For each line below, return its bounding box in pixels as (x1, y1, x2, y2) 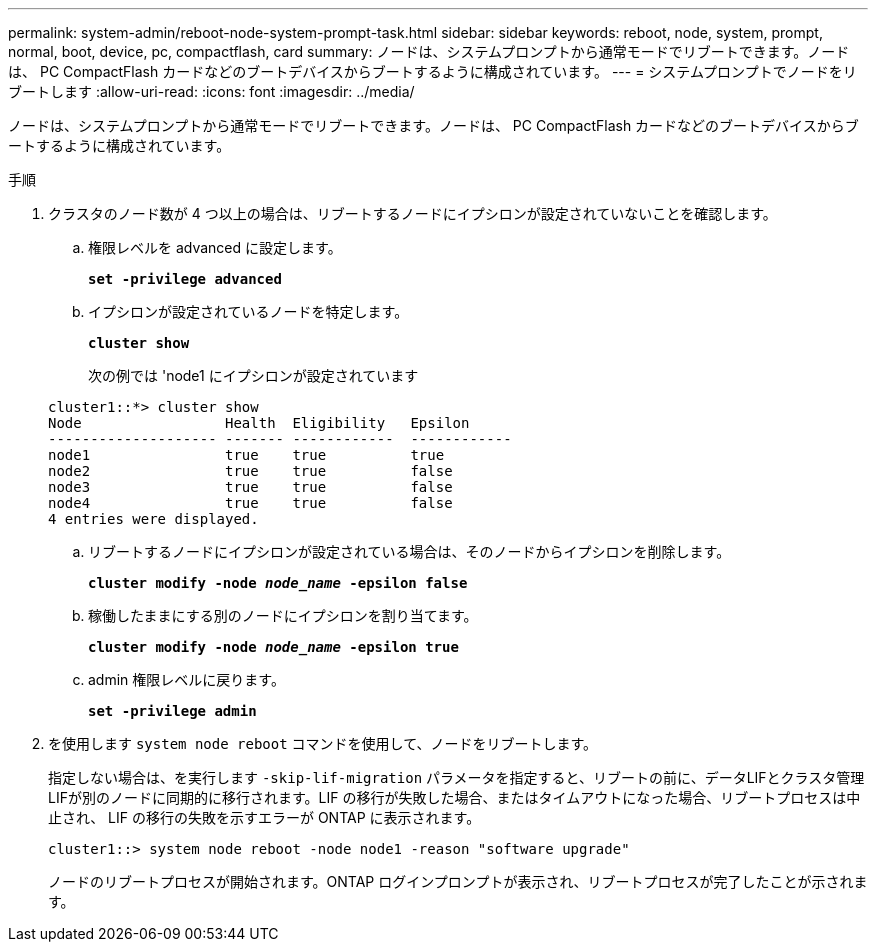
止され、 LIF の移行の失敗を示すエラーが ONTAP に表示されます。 (48, 809, 481, 826)
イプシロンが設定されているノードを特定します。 (88, 303, 409, 320)
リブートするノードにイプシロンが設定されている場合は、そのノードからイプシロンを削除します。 (88, 543, 731, 560)
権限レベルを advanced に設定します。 (88, 239, 342, 256)
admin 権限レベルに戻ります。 (88, 671, 285, 688)
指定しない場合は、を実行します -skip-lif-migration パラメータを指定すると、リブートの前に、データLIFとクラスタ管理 (48, 769, 865, 786)
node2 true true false (48, 463, 453, 479)
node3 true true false (48, 479, 453, 495)
